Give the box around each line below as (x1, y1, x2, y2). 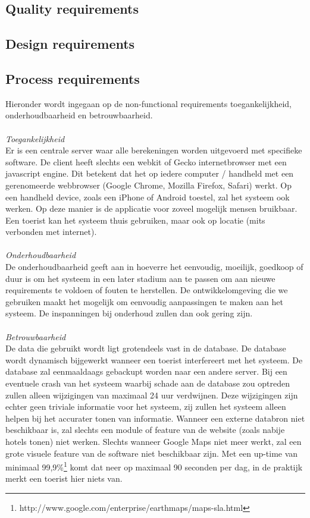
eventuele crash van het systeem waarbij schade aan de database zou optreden (5, 377, 290, 390)
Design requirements (5, 34, 135, 53)
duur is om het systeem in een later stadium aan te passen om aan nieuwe (5, 272, 275, 284)
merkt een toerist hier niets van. (5, 472, 123, 485)
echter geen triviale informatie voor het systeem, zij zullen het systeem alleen (5, 400, 286, 413)
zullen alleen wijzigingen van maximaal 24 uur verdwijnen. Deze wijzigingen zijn (5, 388, 298, 401)
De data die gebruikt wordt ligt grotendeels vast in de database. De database (5, 342, 286, 354)
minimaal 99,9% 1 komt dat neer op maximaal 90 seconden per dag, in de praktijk (5, 459, 303, 473)
